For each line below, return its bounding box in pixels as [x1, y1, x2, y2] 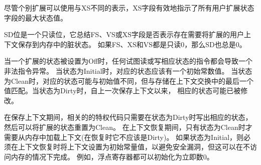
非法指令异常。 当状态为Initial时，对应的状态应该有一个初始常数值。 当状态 [4, 65, 252, 76]
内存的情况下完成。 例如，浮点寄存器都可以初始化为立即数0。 [11, 151, 214, 161]
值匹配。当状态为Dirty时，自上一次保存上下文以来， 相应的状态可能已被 [4, 85, 241, 96]
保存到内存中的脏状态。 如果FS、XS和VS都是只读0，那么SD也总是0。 [18, 39, 246, 49]
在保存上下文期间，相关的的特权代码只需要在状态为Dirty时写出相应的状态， [4, 112, 252, 122]
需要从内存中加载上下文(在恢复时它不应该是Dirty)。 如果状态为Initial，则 [4, 131, 244, 142]
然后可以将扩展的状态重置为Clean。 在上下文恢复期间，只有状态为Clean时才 [4, 121, 252, 132]
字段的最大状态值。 [4, 12, 67, 23]
